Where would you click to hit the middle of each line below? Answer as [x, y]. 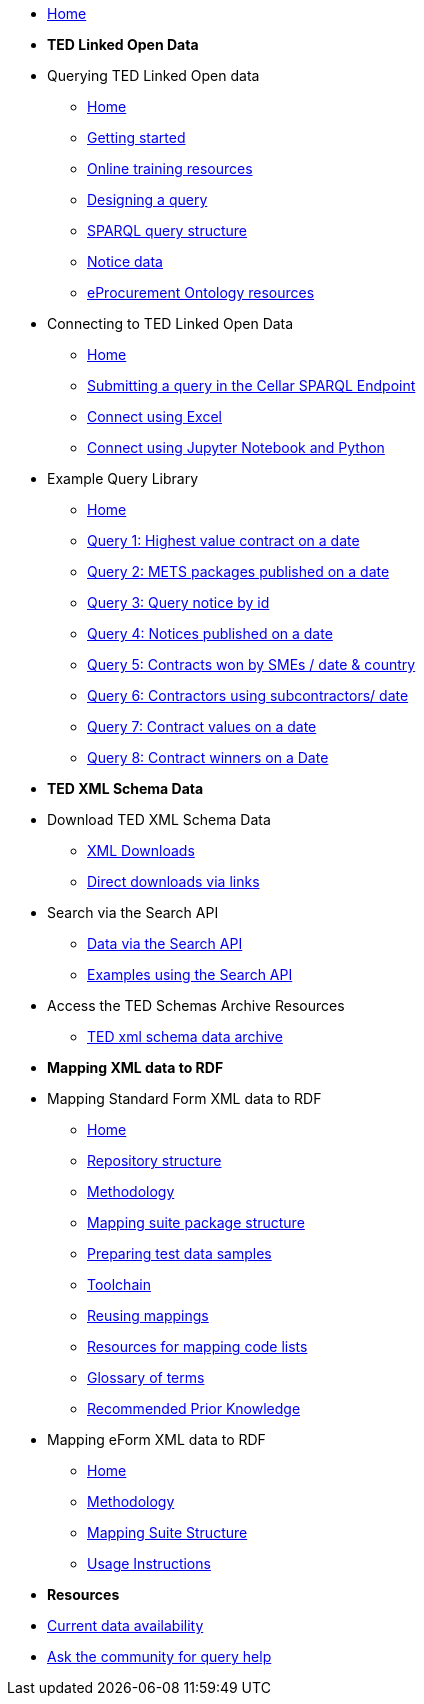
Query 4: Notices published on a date [210, 633]
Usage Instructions [149, 1563]
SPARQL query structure [167, 230]
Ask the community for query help [159, 1656]
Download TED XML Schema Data [159, 819]
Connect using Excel [154, 416]
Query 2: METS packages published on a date [238, 571]
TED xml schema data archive [185, 1036]
